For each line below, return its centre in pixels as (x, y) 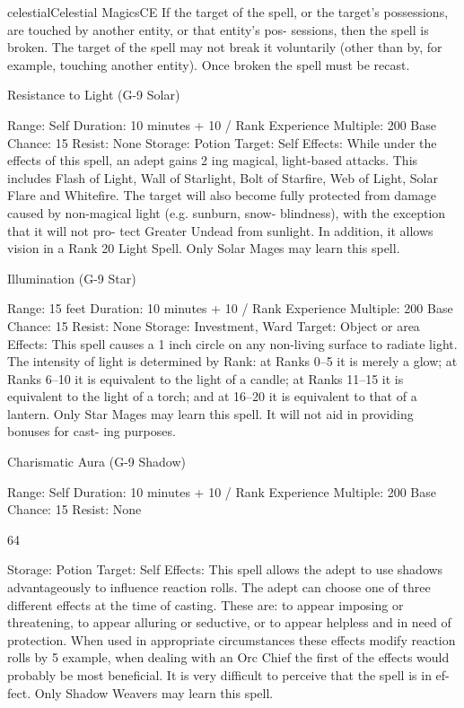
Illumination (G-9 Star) (72, 278)
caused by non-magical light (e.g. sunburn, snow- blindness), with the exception (227, 212)
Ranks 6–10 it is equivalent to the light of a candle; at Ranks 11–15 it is (206, 378)
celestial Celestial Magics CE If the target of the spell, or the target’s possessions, (228, 12)
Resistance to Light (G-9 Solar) (94, 95)
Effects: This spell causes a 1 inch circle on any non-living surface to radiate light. (232, 343)
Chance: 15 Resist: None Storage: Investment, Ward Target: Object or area (214, 325)
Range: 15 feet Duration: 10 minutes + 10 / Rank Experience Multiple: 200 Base (230, 308)
